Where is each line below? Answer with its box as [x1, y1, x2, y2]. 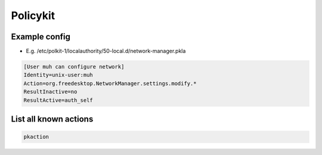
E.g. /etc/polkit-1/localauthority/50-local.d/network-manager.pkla [26, 48, 186, 55]
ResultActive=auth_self [23, 97, 94, 104]
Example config [11, 32, 71, 42]
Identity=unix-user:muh [23, 72, 94, 79]
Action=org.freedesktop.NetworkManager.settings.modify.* [23, 80, 197, 86]
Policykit [11, 9, 55, 22]
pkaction [23, 134, 49, 140]
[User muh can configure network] [23, 63, 125, 70]
